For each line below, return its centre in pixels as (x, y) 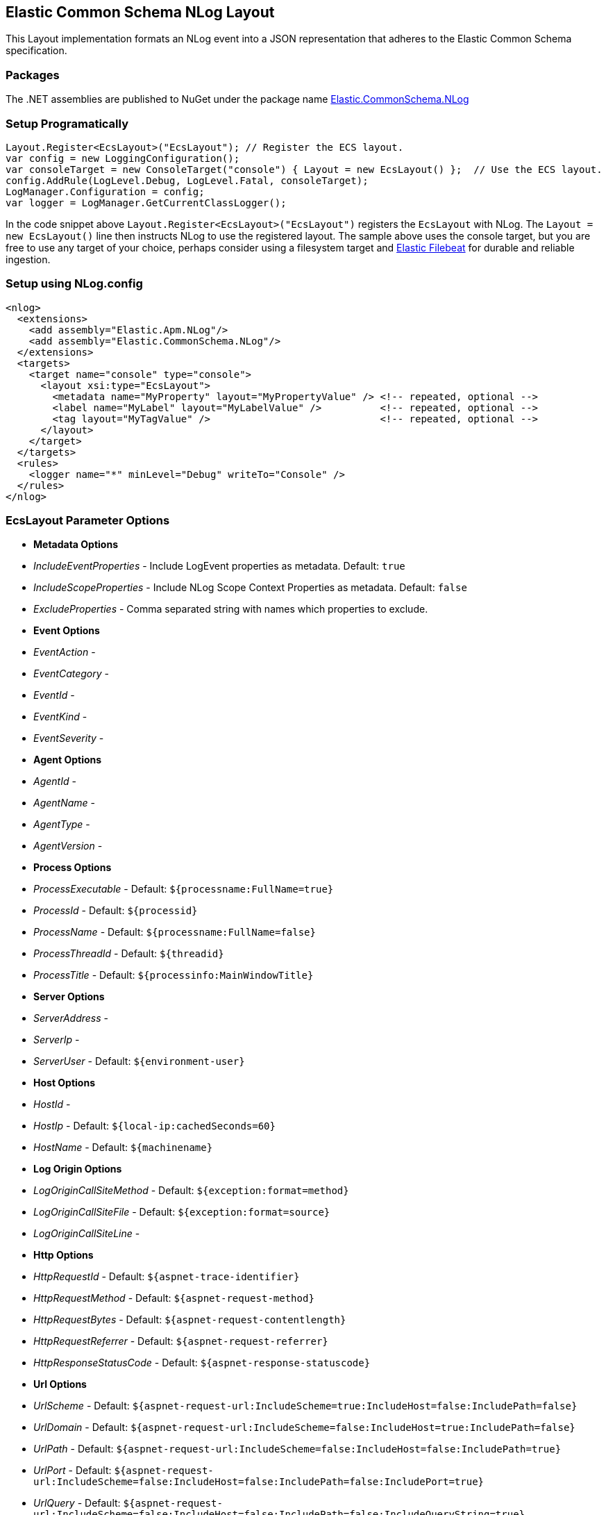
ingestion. (28, 259)
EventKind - (60, 717)
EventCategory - (71, 674)
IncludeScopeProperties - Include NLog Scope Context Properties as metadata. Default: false (250, 588)
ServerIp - (57, 1040)
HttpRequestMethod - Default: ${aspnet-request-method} (174, 1298)
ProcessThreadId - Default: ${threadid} (129, 954)
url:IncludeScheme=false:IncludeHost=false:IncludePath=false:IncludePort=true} (259, 1482)
